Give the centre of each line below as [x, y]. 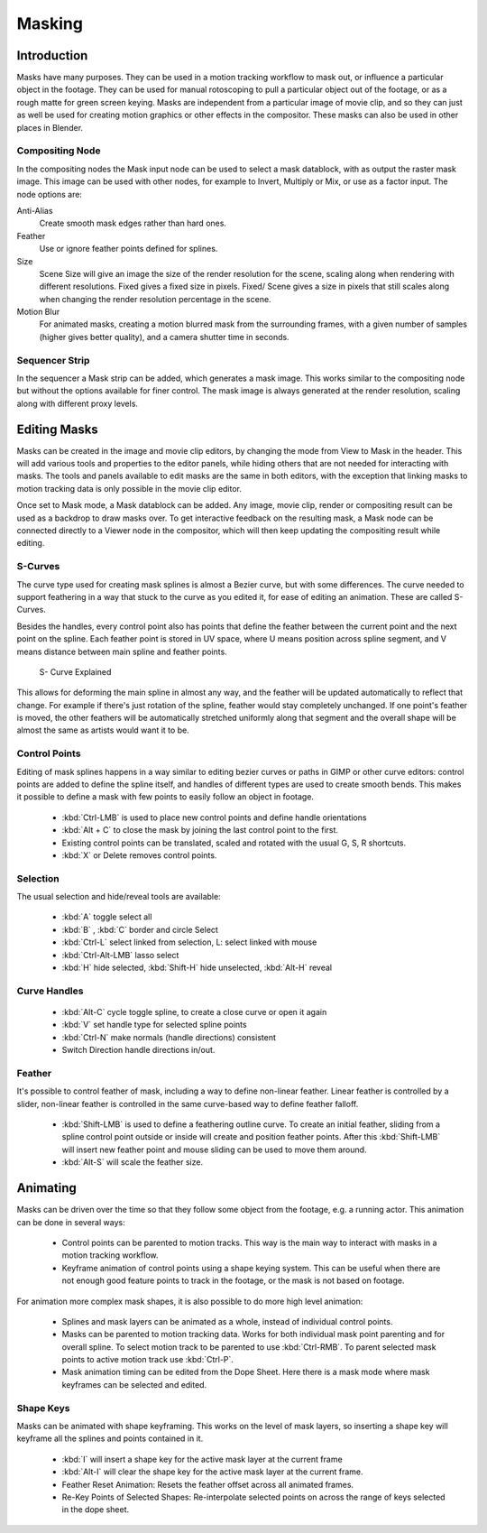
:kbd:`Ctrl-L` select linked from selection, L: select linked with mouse [189, 942]
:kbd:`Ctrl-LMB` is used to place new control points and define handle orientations [214, 817]
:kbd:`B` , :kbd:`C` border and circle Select [140, 929]
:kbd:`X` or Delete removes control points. [139, 855]
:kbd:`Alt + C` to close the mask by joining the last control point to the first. [200, 830]
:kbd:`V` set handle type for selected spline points [154, 1025]
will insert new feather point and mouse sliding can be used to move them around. [214, 1150]
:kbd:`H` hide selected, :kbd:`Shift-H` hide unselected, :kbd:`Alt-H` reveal [197, 968]
